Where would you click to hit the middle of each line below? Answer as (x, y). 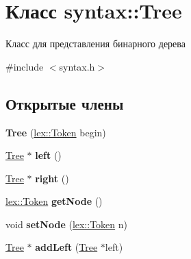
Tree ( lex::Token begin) (56, 132)
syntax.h (77, 66)
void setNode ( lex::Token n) (67, 224)
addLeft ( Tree (66, 247)
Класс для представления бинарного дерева (95, 44)
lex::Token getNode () (54, 201)
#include (25, 66)
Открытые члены (65, 103)
